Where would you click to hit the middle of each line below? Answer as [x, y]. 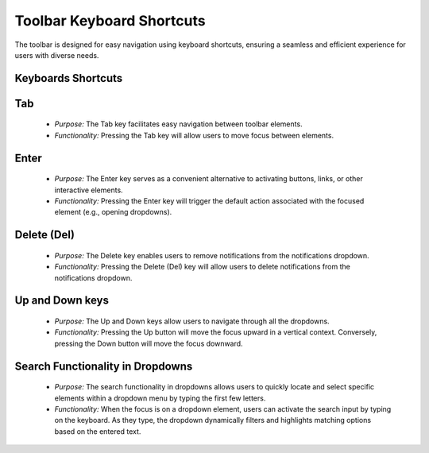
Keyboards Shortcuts [69, 78]
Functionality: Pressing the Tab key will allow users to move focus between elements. [194, 135]
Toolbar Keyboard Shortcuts [110, 21]
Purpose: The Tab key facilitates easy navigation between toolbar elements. [178, 124]
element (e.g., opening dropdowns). [113, 212]
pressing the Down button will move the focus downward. [149, 343]
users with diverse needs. [57, 55]
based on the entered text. [98, 431]
